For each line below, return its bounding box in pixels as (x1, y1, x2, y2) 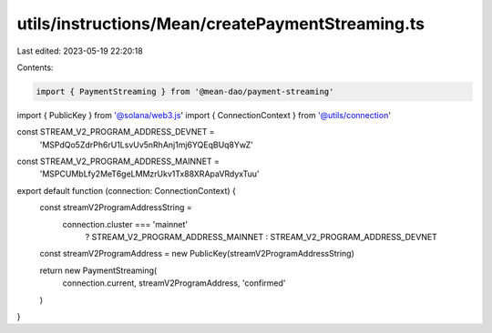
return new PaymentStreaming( (39, 265, 158, 276)
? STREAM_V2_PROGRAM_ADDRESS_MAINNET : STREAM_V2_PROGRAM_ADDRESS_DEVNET (85, 232, 437, 243)
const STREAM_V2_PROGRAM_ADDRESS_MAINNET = (16, 156, 220, 167)
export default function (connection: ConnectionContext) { (16, 185, 237, 196)
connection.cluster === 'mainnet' (62, 218, 189, 229)
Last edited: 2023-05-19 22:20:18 (16, 45, 143, 56)
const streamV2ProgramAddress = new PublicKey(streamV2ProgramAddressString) (39, 248, 355, 259)
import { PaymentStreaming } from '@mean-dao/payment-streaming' (36, 86, 334, 96)
